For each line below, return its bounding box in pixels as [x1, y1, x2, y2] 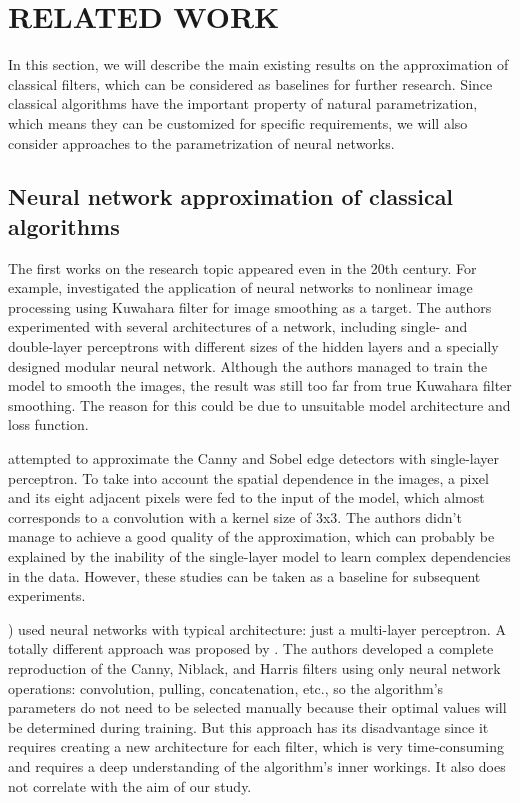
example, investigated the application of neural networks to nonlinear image [8, 277, 473, 298]
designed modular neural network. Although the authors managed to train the [8, 355, 488, 376]
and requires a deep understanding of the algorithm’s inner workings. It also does [8, 755, 506, 776]
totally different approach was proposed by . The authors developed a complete [8, 638, 494, 659]
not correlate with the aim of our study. [8, 775, 252, 796]
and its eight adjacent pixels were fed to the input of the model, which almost [8, 487, 485, 508]
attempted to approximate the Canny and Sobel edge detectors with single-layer [8, 448, 500, 469]
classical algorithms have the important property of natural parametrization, [8, 93, 478, 114]
